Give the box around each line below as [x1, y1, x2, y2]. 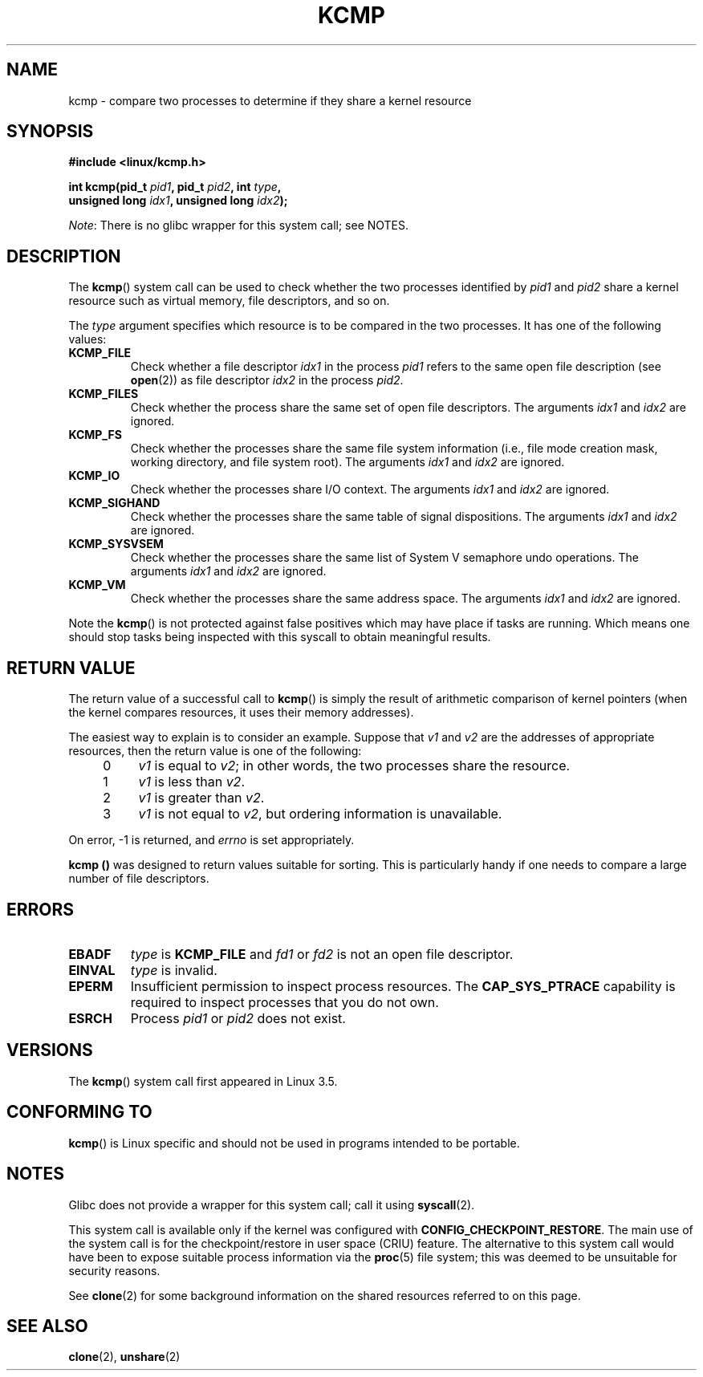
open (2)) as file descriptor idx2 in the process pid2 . [130, 373, 404, 388]
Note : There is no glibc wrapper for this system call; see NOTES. [68, 218, 409, 233]
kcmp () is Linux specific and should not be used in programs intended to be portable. [68, 1135, 520, 1150]
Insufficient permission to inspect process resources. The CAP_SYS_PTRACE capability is [130, 977, 676, 994]
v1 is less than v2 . [138, 774, 245, 790]
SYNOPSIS [6, 121, 94, 142]
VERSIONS [6, 1040, 93, 1061]
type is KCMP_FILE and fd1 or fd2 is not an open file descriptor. [130, 945, 514, 962]
